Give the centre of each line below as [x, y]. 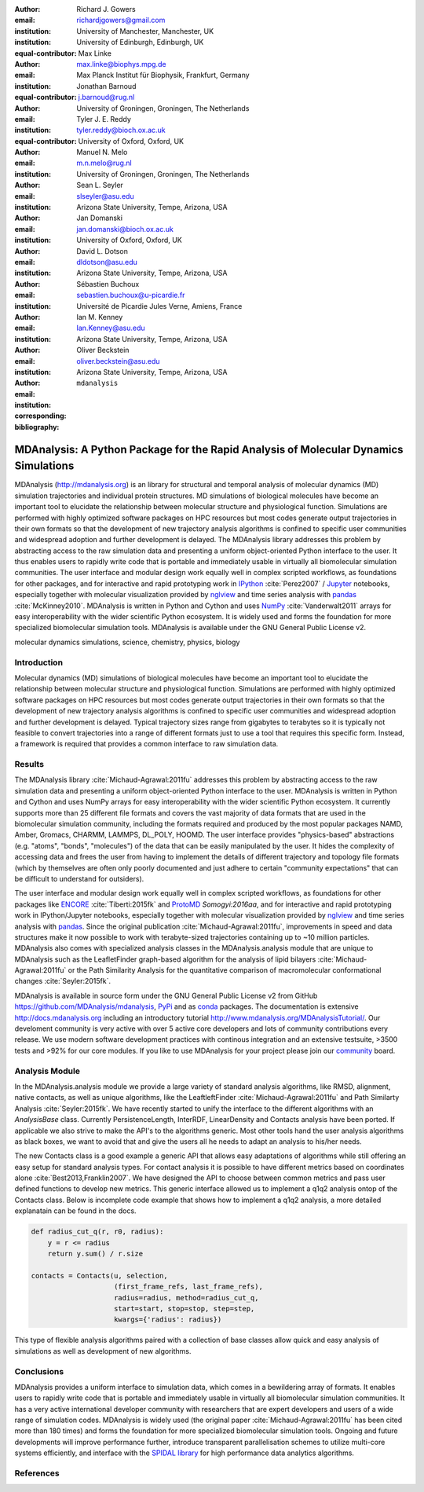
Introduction [38, 662]
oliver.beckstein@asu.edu [118, 361]
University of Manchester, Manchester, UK [145, 31]
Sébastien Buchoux [108, 284]
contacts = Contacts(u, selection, [99, 1276]
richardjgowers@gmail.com [121, 20]
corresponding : [40, 416]
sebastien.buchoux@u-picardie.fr [131, 295]
